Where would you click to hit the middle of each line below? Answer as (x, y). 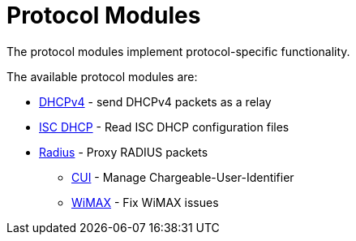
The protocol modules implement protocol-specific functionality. (178, 51)
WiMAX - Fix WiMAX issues (145, 202)
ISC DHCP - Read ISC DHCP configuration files (164, 127)
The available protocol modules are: (102, 76)
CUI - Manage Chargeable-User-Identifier (183, 177)
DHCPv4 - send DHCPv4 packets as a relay (155, 101)
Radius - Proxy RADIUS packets (124, 152)
